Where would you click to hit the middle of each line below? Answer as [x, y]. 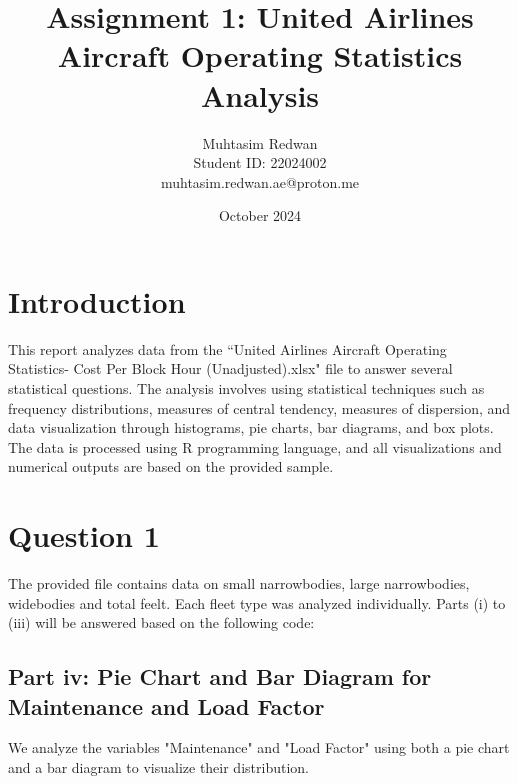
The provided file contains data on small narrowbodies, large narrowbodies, [239, 583]
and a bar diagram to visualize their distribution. [158, 767]
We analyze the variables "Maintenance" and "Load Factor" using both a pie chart [259, 747]
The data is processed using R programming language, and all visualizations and [255, 446]
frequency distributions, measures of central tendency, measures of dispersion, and [259, 407]
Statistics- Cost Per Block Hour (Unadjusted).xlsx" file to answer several [230, 368]
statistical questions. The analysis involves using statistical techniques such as [246, 388]
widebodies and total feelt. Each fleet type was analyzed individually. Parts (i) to [257, 602]
